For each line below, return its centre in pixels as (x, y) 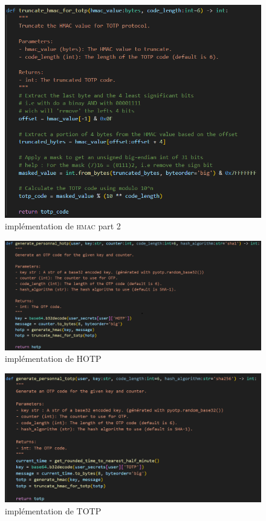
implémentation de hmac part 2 (63, 226)
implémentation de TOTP (53, 510)
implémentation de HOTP (53, 359)
